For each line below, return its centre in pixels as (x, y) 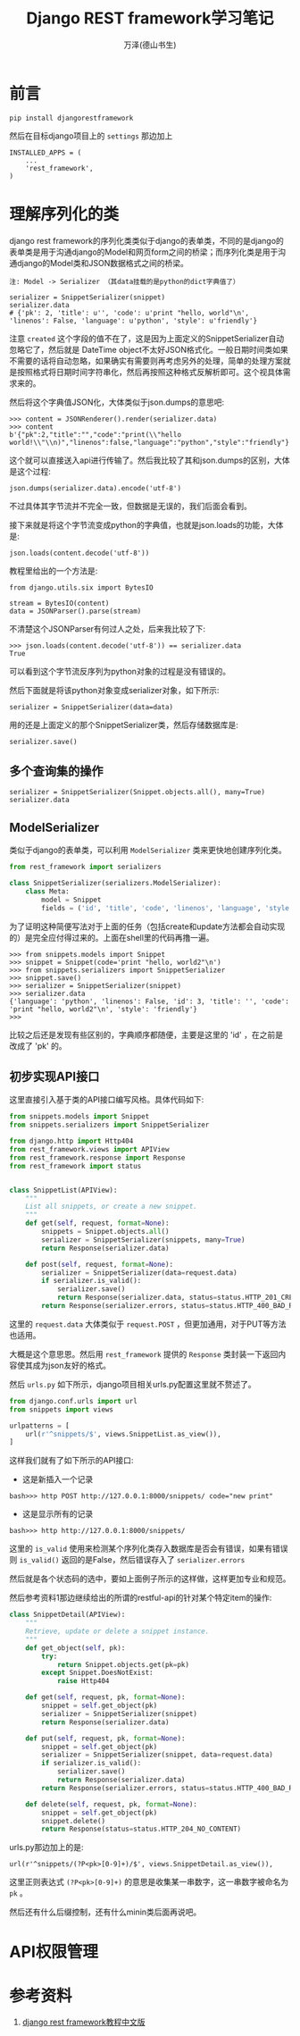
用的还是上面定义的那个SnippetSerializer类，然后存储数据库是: (124, 725)
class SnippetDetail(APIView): (67, 1615)
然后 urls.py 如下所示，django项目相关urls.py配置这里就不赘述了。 (133, 1384)
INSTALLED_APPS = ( (46, 153)
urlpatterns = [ (39, 1426)
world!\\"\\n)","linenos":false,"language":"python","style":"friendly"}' (151, 442)
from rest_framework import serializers (86, 867)
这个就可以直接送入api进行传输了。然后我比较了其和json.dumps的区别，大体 (150, 460)
